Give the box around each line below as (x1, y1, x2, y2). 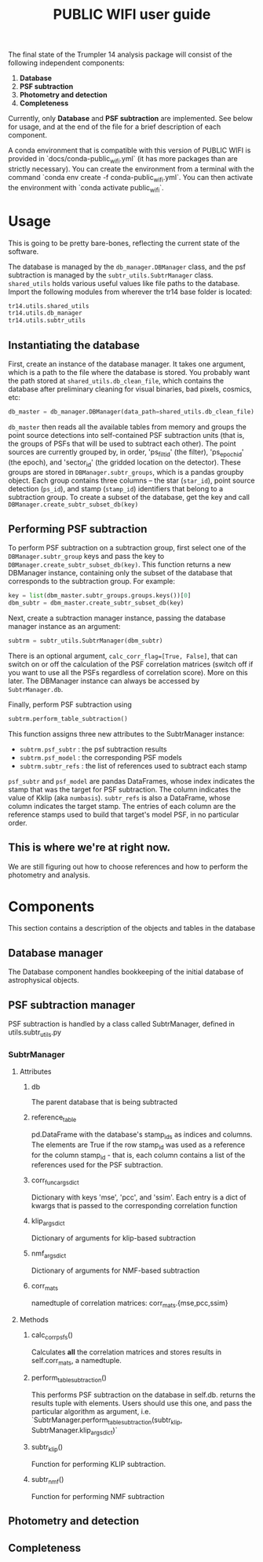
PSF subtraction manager (8, 998, 136, 1012)
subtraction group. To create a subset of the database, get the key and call (8, 493, 250, 502)
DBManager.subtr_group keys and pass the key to (8, 552, 165, 561)
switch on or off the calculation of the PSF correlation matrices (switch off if (8, 659, 254, 669)
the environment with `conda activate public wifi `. (8, 182, 164, 194)
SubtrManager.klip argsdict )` (31, 1425, 118, 1436)
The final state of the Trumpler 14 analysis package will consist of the (8, 50, 233, 60)
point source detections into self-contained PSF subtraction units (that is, (8, 430, 245, 439)
